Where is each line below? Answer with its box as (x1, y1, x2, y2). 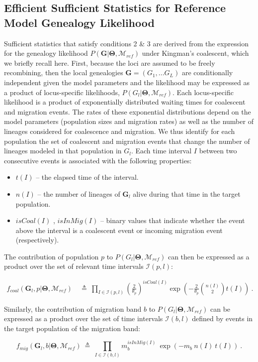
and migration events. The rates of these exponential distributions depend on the (4, 106, 251, 117)
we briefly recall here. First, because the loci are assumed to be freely (4, 57, 215, 68)
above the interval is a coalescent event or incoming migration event (15, 225, 223, 235)
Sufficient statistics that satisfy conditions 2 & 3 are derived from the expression (4, 38, 249, 48)
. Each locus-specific (172, 87, 234, 97)
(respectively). (15, 235, 59, 245)
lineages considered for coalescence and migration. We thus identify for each (4, 125, 235, 136)
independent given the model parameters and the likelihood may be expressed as (4, 77, 250, 87)
